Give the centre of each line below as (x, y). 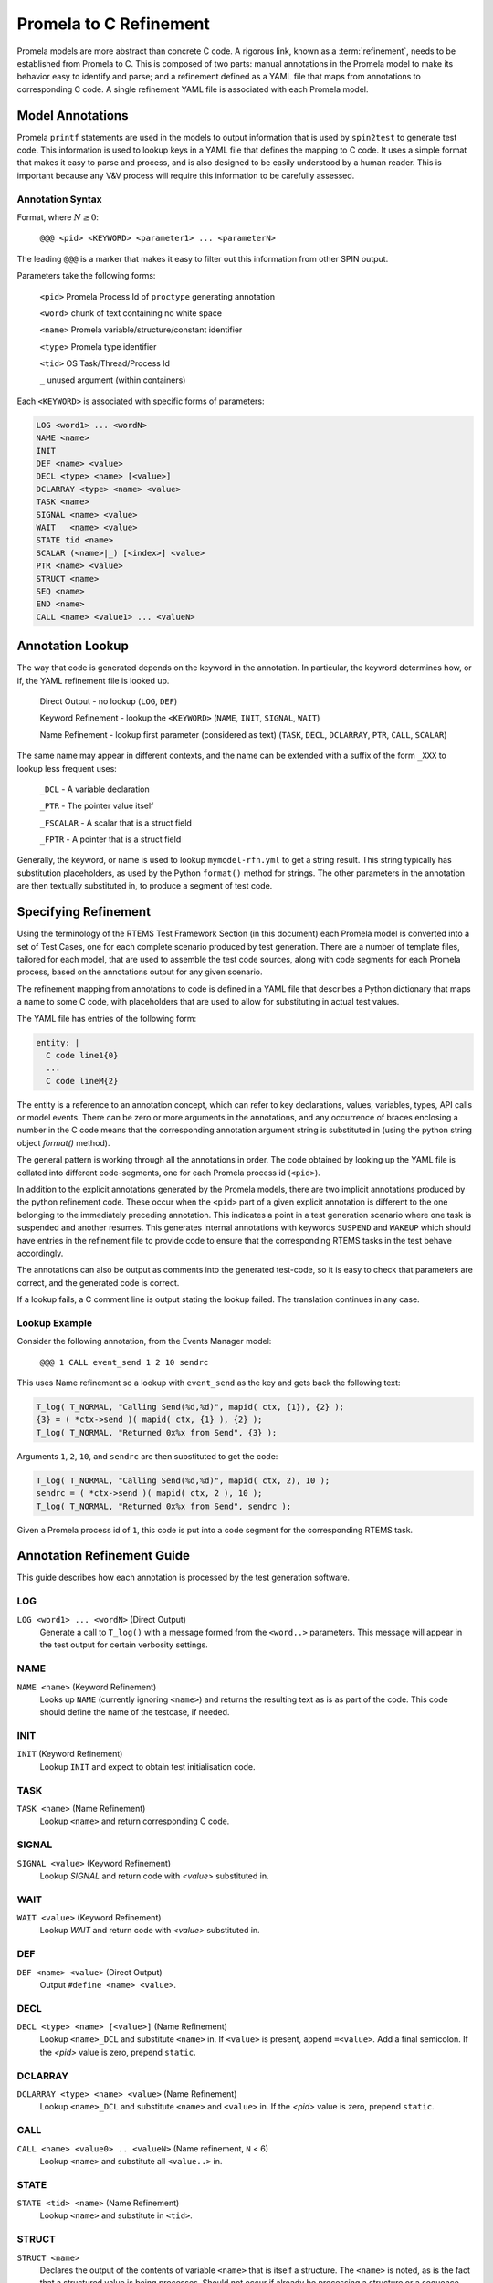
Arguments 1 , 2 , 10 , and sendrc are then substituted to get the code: (147, 1456)
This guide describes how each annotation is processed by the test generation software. (184, 1578)
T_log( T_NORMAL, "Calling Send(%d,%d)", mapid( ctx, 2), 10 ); (183, 1480)
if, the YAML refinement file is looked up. (93, 680)
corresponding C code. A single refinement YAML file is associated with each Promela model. (193, 89)
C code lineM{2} (82, 1081)
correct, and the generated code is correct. (98, 1282)
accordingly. (40, 1253)
